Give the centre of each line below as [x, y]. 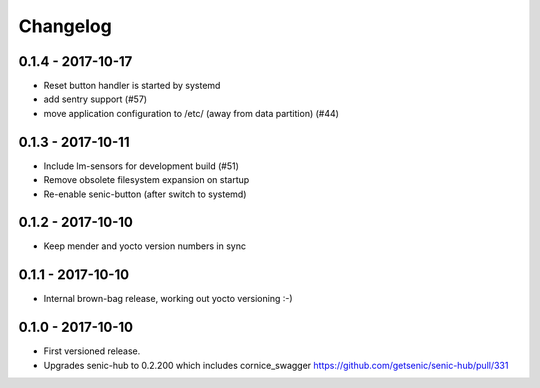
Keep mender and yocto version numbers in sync [145, 246]
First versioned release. [92, 351]
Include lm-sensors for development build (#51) [141, 166]
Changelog [65, 26]
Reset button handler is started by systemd [132, 86]
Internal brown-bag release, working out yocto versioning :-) [168, 299]
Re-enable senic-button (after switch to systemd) [145, 194]
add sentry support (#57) [95, 99]
